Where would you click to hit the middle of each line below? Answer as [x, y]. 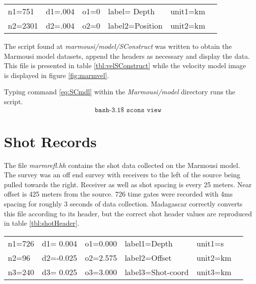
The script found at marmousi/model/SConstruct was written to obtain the [118, 46]
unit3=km [214, 272]
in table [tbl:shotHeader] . [42, 223]
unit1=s [210, 243]
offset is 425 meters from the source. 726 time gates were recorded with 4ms [118, 194]
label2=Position [135, 25]
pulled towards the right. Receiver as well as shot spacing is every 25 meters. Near [128, 184]
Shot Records [50, 141]
